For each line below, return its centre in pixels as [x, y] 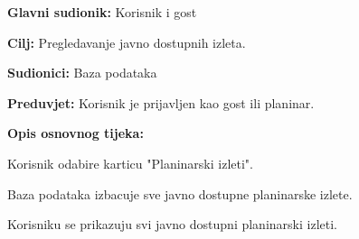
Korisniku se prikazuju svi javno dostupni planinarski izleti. [172, 224]
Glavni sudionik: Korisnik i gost [102, 12]
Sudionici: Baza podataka [82, 73]
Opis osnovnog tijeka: [76, 133]
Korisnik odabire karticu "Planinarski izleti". [130, 163]
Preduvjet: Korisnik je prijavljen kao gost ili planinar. [161, 102]
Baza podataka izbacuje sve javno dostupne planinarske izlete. [180, 193]
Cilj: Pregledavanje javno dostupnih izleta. [127, 42]
